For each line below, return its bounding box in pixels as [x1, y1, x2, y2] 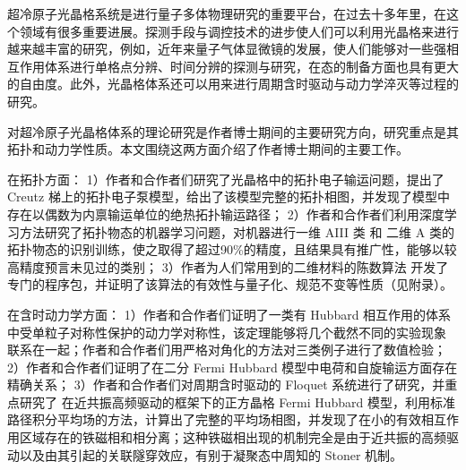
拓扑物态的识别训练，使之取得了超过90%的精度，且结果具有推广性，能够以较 [7, 240, 457, 259]
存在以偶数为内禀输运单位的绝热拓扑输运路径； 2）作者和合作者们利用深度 [7, 204, 444, 223]
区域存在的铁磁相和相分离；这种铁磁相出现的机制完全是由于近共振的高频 [19, 428, 446, 447]
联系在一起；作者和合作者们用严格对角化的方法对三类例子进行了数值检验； [7, 340, 446, 359]
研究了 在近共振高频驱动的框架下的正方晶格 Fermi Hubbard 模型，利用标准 [19, 392, 456, 411]
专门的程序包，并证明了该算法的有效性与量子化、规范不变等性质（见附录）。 [7, 275, 453, 294]
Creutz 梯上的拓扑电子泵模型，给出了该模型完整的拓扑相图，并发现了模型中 [7, 187, 450, 206]
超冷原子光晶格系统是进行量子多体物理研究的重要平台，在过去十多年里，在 [7, 4, 446, 22]
